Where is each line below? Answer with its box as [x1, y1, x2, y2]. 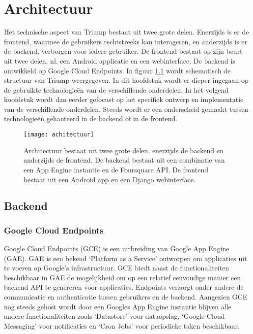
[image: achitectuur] [24, 131, 94, 138]
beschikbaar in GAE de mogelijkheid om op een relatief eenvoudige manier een [4, 272, 241, 282]
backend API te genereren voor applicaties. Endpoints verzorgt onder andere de [4, 282, 244, 292]
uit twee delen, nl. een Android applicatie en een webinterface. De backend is [4, 55, 235, 66]
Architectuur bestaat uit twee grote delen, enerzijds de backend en [24, 145, 224, 155]
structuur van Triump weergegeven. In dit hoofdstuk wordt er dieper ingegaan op [4, 75, 249, 85]
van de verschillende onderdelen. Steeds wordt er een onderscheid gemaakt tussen [4, 103, 249, 114]
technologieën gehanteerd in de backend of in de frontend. [4, 113, 178, 124]
